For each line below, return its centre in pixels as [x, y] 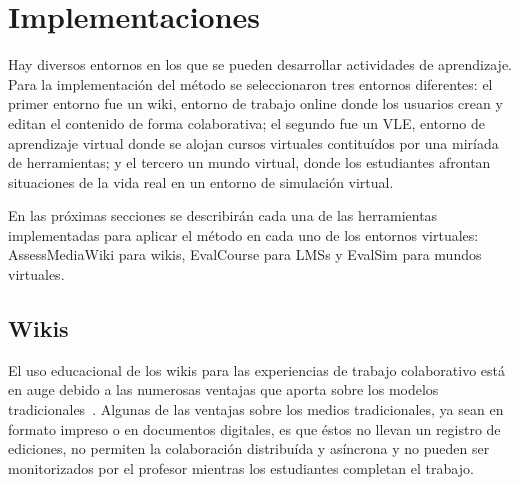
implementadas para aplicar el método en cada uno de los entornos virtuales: [243, 234]
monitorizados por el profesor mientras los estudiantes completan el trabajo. [241, 467]
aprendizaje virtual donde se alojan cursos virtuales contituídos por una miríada [253, 142]
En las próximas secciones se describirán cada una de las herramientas [223, 215]
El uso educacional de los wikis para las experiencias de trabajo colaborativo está [257, 369]
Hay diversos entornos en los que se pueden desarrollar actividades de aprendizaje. [260, 64]
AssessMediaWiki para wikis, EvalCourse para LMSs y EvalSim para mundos [245, 254]
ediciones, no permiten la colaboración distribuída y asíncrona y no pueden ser [249, 448]
